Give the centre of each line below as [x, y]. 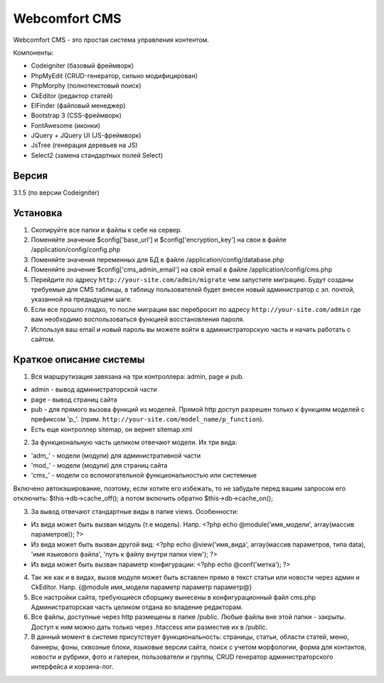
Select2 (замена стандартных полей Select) [97, 155]
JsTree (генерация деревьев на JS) [84, 145]
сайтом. [43, 339]
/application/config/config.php [76, 249]
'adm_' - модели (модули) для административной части [116, 456]
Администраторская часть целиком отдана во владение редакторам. [137, 607]
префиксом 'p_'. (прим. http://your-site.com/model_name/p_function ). [148, 419]
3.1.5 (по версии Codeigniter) [56, 193]
